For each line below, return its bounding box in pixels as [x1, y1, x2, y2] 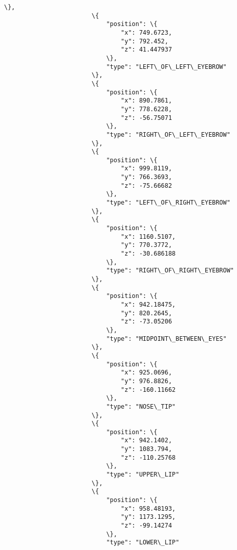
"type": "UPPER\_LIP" [106, 471, 179, 479]
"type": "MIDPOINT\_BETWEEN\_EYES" [106, 335, 227, 342]
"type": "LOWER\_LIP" [106, 539, 179, 546]
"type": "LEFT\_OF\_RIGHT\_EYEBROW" [106, 199, 230, 207]
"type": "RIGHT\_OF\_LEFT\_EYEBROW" [106, 131, 230, 138]
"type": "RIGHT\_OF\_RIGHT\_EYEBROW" [106, 267, 234, 274]
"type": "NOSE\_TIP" [106, 403, 176, 410]
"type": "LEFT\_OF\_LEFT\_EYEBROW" [106, 63, 227, 70]
